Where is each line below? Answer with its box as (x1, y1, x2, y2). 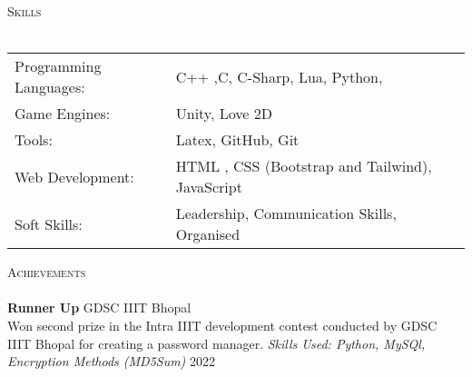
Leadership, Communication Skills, (175, 203, 397, 224)
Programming (15, 55, 102, 77)
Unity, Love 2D (175, 103, 272, 124)
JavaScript (175, 176, 242, 198)
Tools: (15, 129, 53, 151)
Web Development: (15, 165, 134, 187)
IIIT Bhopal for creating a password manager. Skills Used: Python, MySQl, (7, 333, 426, 352)
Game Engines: (15, 103, 111, 124)
